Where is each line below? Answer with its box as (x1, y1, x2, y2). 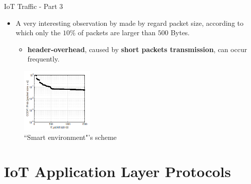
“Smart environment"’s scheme (24, 132, 117, 142)
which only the (15, 27, 61, 38)
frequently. (27, 54, 60, 64)
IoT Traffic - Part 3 (4, 1, 63, 11)
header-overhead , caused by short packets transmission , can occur (27, 44, 247, 54)
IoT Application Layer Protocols (4, 161, 231, 182)
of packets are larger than (78, 27, 156, 38)
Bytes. (170, 27, 190, 38)
